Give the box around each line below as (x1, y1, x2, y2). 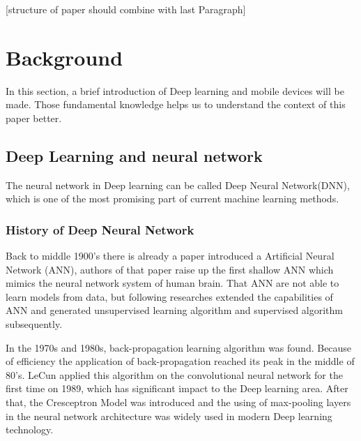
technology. (6, 422, 54, 437)
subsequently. (6, 317, 63, 331)
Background (6, 43, 123, 71)
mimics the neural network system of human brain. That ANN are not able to (6, 276, 339, 290)
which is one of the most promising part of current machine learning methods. (6, 191, 339, 206)
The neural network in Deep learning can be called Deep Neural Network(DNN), (6, 177, 350, 192)
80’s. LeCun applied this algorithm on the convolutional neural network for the (6, 367, 343, 382)
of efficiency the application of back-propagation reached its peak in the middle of (6, 354, 355, 368)
